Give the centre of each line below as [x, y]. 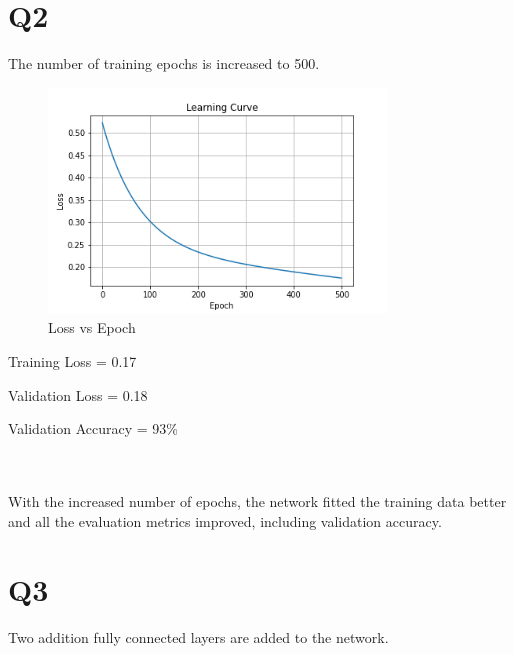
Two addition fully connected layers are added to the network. [198, 637]
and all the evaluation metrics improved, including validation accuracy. [225, 520]
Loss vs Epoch [92, 327]
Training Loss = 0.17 [72, 361]
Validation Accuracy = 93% [93, 428]
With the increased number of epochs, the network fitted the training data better [257, 501]
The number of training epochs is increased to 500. [164, 63]
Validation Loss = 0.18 [78, 394]
